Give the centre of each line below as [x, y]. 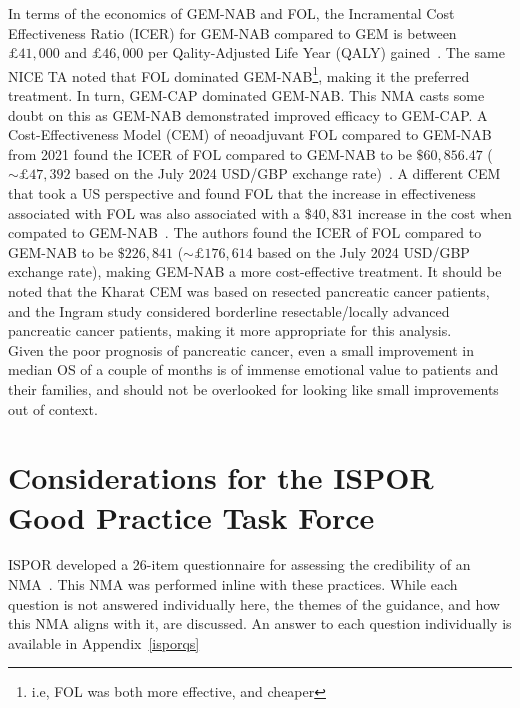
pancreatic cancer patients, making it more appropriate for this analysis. [230, 330]
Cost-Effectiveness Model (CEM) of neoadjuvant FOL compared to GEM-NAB [250, 134]
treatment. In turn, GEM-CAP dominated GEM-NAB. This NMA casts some [246, 95]
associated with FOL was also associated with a [154, 212]
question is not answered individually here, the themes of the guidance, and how [254, 603]
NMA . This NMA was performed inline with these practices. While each [233, 584]
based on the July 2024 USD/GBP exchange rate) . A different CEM [288, 173]
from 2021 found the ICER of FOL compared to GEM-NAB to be [210, 153]
